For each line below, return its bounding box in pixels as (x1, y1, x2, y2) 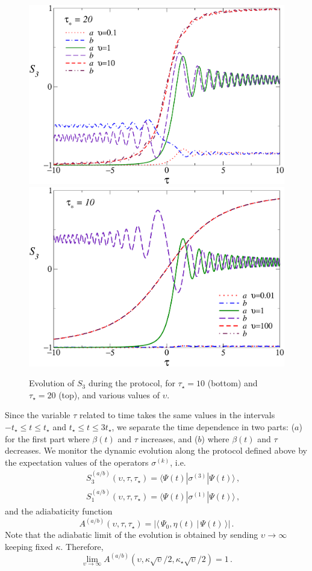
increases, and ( (140, 432, 198, 445)
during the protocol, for (88, 377, 175, 389)
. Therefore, (60, 540, 104, 552)
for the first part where (5, 432, 90, 445)
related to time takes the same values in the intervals (80, 409, 275, 421)
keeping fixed (5, 540, 53, 552)
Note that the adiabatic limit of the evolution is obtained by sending (5, 528, 258, 541)
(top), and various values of (58, 388, 160, 401)
